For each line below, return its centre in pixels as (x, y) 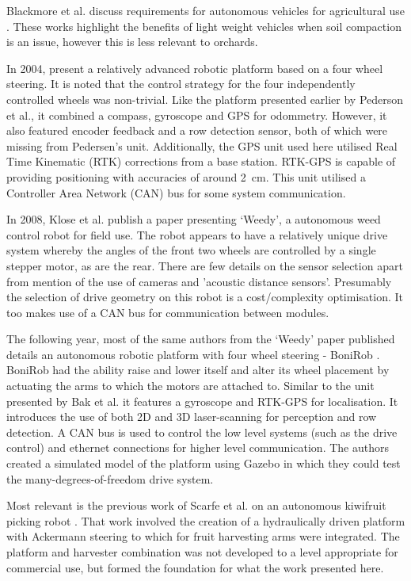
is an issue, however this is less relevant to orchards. (132, 42)
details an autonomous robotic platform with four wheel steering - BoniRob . (193, 354)
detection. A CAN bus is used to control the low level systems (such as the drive (202, 432)
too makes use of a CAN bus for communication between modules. (168, 312)
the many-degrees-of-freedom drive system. (110, 478)
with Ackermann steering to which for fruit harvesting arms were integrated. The (203, 536)
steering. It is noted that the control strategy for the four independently (181, 84)
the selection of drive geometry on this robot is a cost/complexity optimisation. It (205, 297)
